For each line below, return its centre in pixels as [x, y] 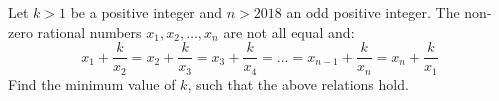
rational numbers [89, 31]
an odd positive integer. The [373, 12]
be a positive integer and [146, 12]
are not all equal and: [289, 31]
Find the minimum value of [92, 83]
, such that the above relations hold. [298, 83]
